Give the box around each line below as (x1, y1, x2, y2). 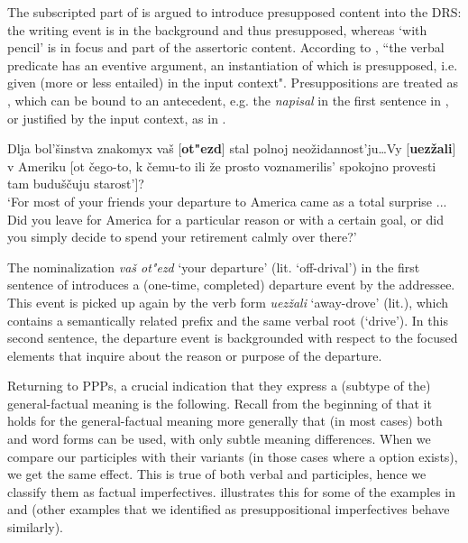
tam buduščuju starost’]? (7, 174, 144, 193)
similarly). (7, 518, 63, 537)
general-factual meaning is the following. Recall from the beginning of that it (7, 393, 432, 412)
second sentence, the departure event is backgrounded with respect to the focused (7, 328, 458, 347)
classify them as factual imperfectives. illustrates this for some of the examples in (7, 482, 455, 501)
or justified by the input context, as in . (7, 108, 226, 127)
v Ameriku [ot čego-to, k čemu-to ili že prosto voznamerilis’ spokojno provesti (7, 156, 436, 175)
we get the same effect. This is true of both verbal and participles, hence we (7, 465, 427, 483)
